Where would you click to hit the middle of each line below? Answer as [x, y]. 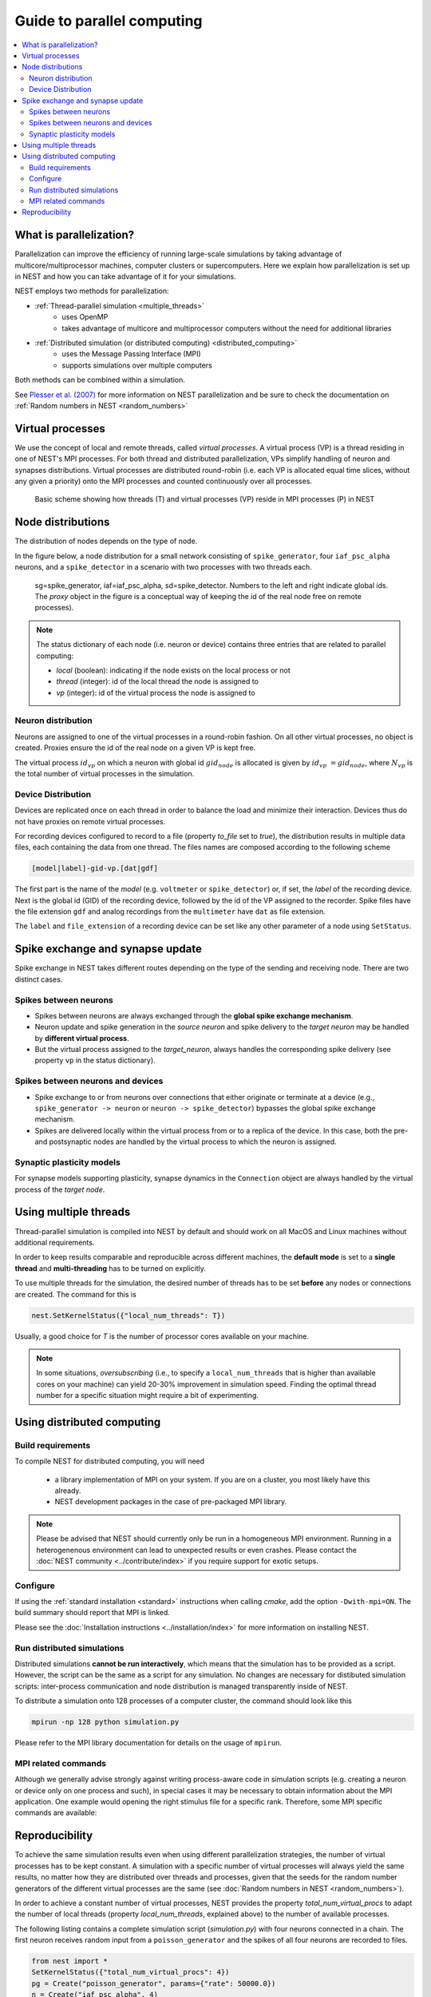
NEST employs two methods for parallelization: [92, 291]
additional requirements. [55, 1242]
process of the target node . [60, 1189]
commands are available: [56, 1812]
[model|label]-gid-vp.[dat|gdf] [95, 868]
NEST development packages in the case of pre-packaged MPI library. [171, 1502]
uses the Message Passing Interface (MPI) [131, 354]
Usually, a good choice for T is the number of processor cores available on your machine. [162, 1336]
